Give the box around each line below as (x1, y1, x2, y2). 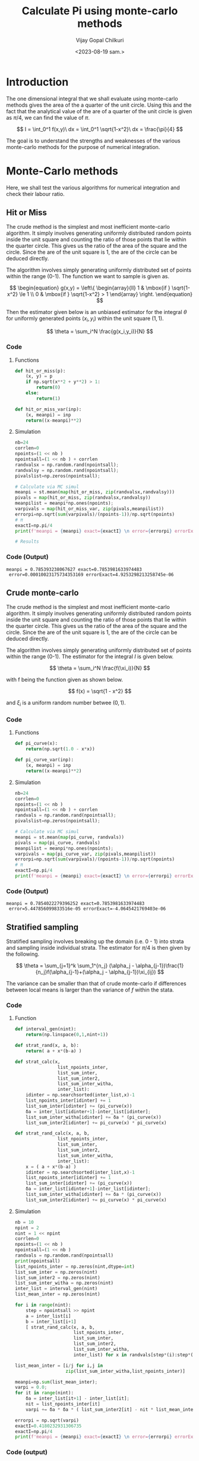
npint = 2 (14, 1224, 40, 1231)
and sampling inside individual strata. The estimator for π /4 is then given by (6, 944, 191, 952)
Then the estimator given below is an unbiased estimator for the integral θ (6, 309, 187, 316)
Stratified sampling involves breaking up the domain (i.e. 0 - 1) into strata (6, 938, 184, 945)
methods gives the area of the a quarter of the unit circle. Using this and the (6, 101, 192, 108)
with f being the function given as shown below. (6, 676, 124, 683)
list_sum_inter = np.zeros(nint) (14, 1269, 98, 1275)
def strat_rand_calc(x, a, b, (14, 1130, 90, 1136)
